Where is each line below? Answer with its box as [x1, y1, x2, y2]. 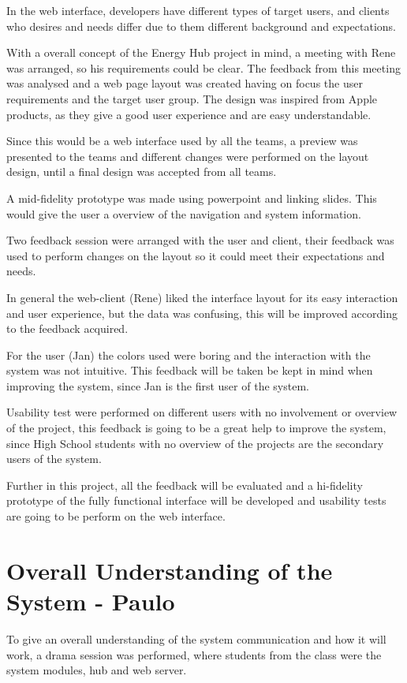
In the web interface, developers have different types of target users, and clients [6, 2, 390, 18]
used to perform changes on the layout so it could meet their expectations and [6, 247, 385, 263]
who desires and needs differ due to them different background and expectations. [6, 17, 396, 34]
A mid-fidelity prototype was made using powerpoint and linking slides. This [6, 189, 377, 206]
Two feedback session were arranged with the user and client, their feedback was [6, 232, 394, 248]
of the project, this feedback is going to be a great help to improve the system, [6, 420, 386, 436]
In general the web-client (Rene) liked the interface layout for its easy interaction [6, 289, 398, 305]
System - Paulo [6, 585, 175, 617]
